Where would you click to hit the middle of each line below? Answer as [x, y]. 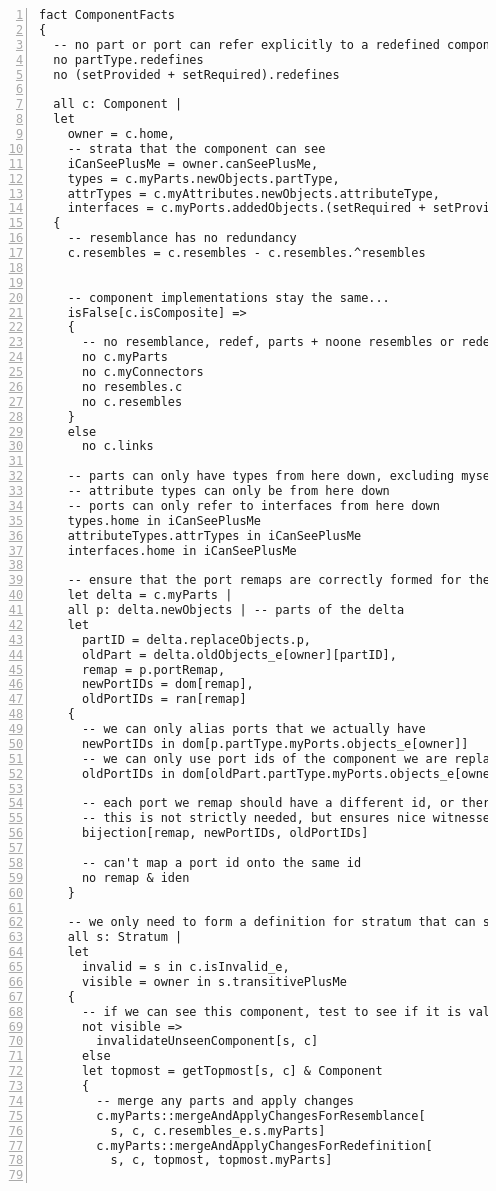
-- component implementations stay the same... [228, 297]
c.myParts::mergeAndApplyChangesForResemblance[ [261, 1115]
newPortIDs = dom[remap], [167, 684]
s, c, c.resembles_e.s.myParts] [218, 1130]
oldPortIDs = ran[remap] [164, 699]
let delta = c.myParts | [150, 595]
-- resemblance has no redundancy [182, 238]
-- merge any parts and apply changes [225, 1100]
